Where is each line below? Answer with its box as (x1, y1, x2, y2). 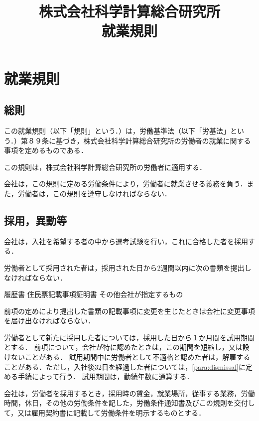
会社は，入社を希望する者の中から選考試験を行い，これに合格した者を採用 (4, 236, 248, 246)
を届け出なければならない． (4, 315, 95, 326)
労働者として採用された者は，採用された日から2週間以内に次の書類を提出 (4, 262, 245, 273)
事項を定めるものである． (4, 145, 88, 155)
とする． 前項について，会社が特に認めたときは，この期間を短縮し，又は (4, 342, 243, 352)
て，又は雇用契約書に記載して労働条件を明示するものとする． (4, 408, 206, 418)
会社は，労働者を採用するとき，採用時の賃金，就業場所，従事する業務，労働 (4, 388, 255, 398)
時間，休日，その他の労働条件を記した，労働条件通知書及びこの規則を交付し (4, 398, 255, 408)
